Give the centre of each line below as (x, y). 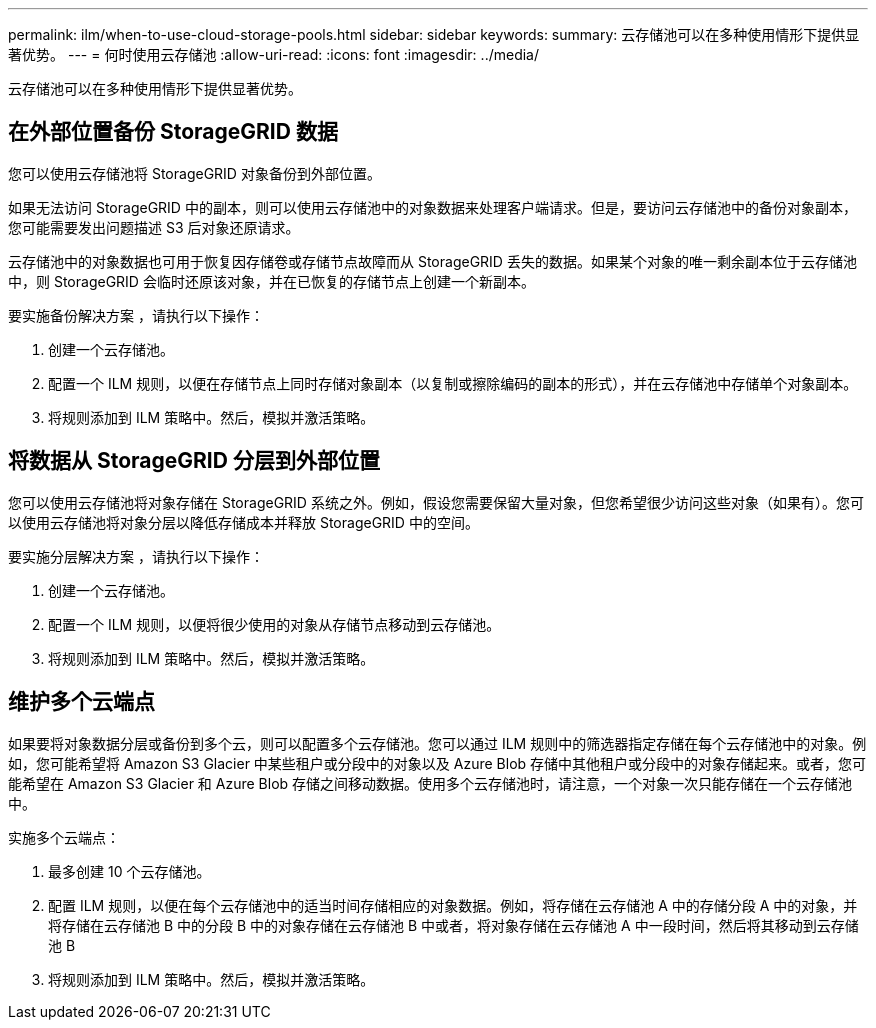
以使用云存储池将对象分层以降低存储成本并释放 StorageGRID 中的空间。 (243, 522)
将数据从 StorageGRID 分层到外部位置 (194, 461)
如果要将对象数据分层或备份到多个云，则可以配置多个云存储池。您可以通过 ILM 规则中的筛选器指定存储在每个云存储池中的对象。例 (437, 743)
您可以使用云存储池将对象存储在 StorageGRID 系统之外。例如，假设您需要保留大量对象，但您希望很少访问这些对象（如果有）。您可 (436, 502)
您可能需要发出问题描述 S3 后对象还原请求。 (154, 227)
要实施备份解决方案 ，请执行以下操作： (136, 315)
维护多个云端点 (81, 702)
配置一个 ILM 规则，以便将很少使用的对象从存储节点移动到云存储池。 (274, 624)
